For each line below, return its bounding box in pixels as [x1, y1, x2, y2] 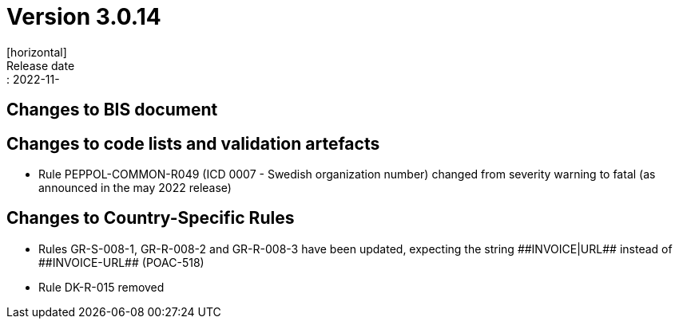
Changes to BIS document [6, 100, 218, 120]
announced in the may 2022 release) [38, 181, 232, 195]
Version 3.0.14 [6, 3, 161, 30]
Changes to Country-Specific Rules [6, 208, 295, 229]
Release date [6, 58, 75, 72]
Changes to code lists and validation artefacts [6, 133, 380, 154]
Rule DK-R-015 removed [38, 280, 165, 294]
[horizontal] [6, 45, 67, 59]
